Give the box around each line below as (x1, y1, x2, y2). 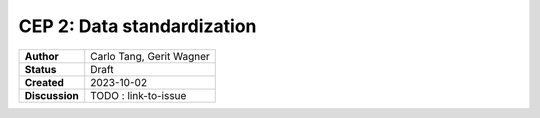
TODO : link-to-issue (90, 88, 187, 102)
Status (24, 62, 57, 76)
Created (24, 75, 64, 89)
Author (24, 49, 59, 63)
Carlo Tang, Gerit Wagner (90, 49, 210, 63)
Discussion (24, 88, 79, 102)
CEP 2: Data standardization (18, 15, 257, 37)
